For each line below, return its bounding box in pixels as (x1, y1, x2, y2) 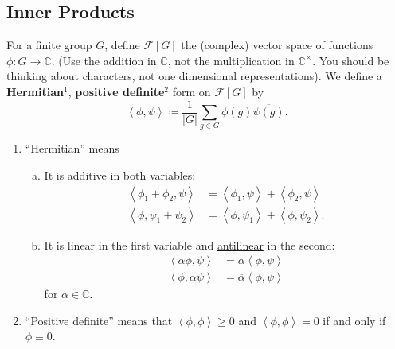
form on (172, 83, 211, 99)
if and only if (323, 312, 386, 328)
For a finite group (6, 37, 92, 53)
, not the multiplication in (167, 52, 295, 68)
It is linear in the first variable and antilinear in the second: (44, 236, 335, 253)
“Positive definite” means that (25, 312, 173, 328)
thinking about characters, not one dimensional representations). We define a (6, 68, 382, 84)
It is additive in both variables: (44, 166, 196, 183)
